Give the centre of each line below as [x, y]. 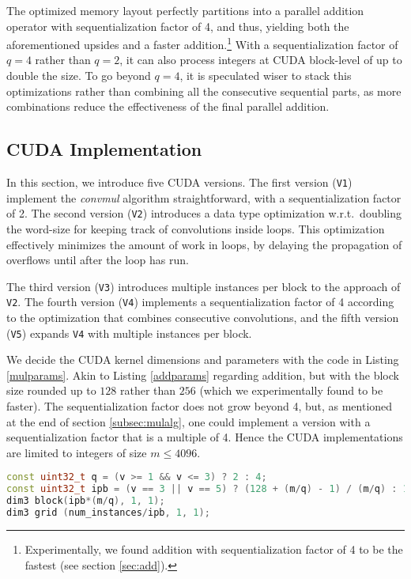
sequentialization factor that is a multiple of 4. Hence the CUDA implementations [205, 437]
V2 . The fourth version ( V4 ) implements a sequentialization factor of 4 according [200, 302]
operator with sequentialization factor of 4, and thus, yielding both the [178, 26]
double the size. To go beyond [79, 76]
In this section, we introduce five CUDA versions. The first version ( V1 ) [179, 182]
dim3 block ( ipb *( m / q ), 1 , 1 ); [86, 501]
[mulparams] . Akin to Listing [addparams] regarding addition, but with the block [203, 375]
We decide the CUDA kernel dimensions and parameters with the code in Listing [203, 360]
